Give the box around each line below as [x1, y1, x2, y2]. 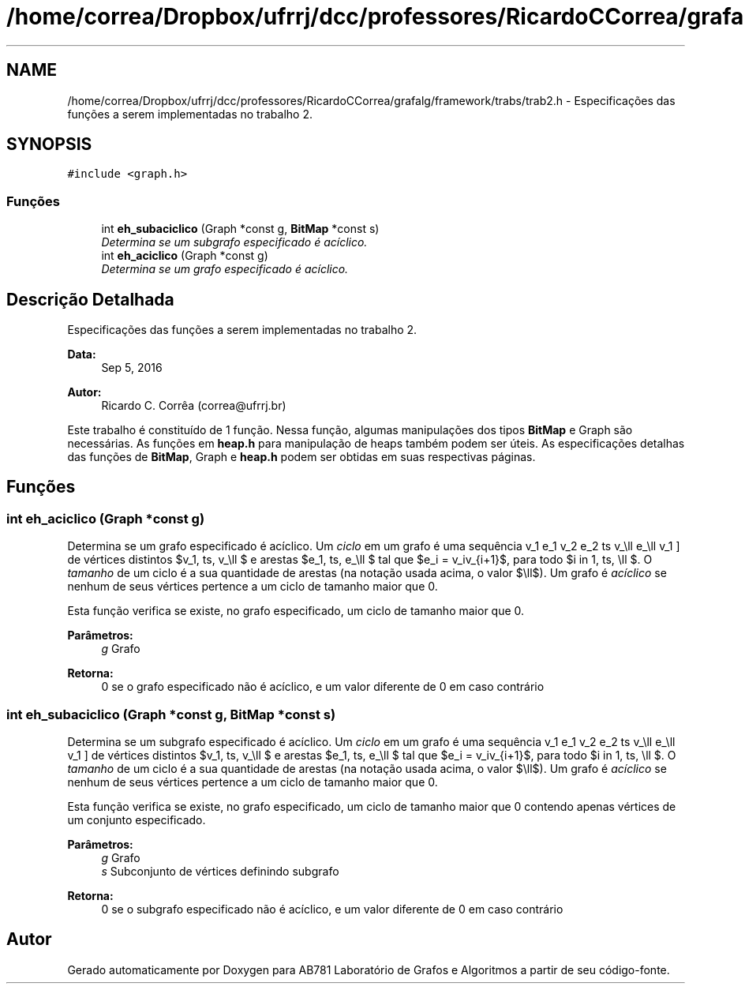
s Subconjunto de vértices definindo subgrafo [101, 864, 339, 878]
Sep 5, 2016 [101, 361, 163, 375]
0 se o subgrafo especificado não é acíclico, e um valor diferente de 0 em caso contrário [101, 902, 563, 916]
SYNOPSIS [6, 134, 92, 155]
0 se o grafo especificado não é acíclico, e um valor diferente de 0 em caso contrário [101, 680, 545, 694]
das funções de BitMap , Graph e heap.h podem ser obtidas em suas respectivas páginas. [67, 450, 536, 464]
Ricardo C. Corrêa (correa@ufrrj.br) [101, 399, 286, 413]
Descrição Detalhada [6, 289, 174, 309]
